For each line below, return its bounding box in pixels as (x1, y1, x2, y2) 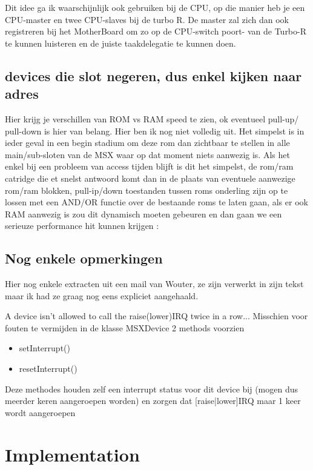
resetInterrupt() (19, 362, 77, 375)
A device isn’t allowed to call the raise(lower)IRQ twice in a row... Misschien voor (5, 309, 308, 322)
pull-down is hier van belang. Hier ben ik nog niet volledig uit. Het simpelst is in (5, 124, 305, 137)
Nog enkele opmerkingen (5, 249, 163, 268)
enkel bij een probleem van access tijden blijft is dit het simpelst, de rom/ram (5, 160, 294, 173)
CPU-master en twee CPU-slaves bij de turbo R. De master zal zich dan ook (5, 13, 289, 25)
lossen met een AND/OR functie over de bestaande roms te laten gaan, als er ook (5, 196, 308, 208)
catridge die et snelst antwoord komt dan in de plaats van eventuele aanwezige (5, 171, 295, 184)
